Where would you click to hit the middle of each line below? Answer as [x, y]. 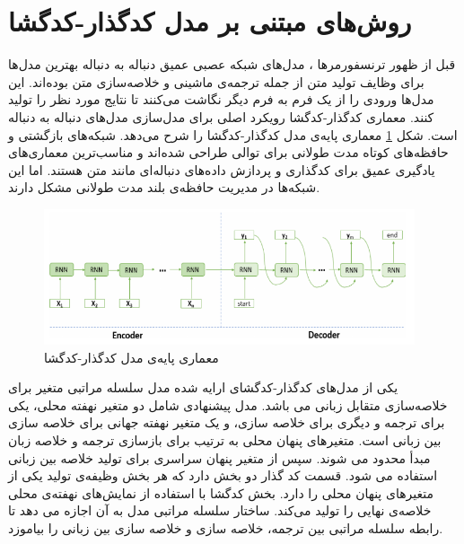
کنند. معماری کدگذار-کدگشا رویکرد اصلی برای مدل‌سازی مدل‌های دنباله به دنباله [221, 116]
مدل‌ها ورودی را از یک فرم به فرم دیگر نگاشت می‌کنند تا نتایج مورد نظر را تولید [221, 99]
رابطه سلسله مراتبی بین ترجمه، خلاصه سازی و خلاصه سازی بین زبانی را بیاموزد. [226, 527]
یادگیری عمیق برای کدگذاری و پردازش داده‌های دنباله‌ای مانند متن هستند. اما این [222, 169]
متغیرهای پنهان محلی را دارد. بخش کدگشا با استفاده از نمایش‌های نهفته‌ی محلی [221, 492]
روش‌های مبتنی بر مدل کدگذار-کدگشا [210, 21]
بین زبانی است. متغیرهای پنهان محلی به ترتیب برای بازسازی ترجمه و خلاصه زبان [225, 440]
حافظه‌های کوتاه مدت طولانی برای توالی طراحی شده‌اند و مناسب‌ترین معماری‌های [228, 152]
